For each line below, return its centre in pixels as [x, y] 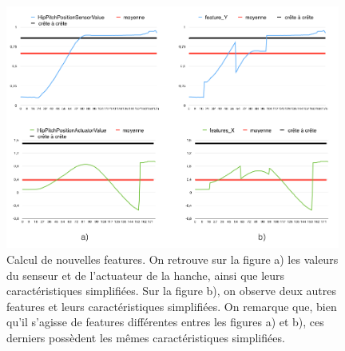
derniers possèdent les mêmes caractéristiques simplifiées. [146, 337]
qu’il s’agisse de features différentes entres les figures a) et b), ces [165, 322]
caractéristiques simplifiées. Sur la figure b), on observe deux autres [171, 291]
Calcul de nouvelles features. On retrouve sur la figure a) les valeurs [172, 259]
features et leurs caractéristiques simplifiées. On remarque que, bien [172, 306]
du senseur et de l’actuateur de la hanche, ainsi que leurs [146, 275]
